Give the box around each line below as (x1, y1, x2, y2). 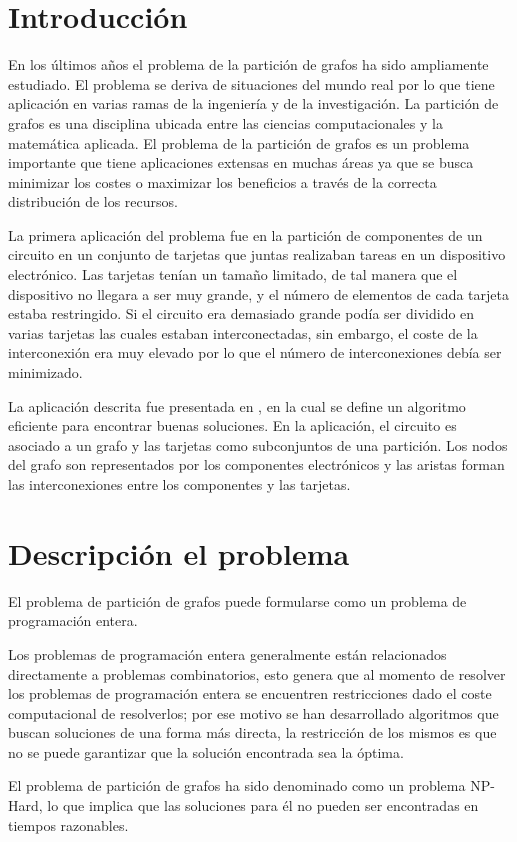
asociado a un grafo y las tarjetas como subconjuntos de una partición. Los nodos (8, 434, 508, 455)
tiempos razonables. (8, 814, 129, 835)
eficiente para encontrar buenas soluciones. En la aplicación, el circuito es (8, 415, 457, 436)
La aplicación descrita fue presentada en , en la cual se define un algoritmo (8, 395, 466, 416)
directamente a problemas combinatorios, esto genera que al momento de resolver (8, 663, 506, 684)
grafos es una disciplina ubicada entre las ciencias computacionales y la (8, 112, 443, 133)
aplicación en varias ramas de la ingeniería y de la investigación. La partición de (8, 93, 499, 114)
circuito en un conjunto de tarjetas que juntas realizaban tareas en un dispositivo (8, 244, 506, 265)
